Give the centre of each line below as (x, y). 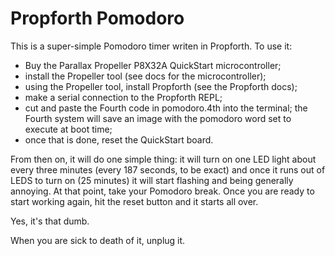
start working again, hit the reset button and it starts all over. (134, 201)
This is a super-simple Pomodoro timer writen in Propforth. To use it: (151, 46)
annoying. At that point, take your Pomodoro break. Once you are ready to (162, 191)
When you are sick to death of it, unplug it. (98, 240)
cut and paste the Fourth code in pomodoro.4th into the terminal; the (166, 108)
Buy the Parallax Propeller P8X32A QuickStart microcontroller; (153, 65)
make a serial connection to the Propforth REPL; (123, 97)
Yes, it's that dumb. (50, 221)
